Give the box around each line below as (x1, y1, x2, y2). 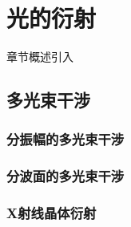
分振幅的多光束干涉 (6, 129, 125, 149)
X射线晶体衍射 (6, 203, 97, 223)
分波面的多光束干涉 (6, 166, 125, 186)
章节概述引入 (6, 48, 73, 65)
